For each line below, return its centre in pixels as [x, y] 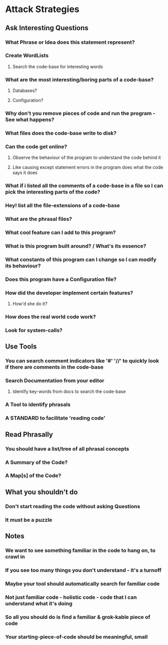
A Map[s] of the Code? [33, 475]
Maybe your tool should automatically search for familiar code [82, 584]
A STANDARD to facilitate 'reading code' [55, 418]
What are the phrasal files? [39, 219]
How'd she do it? [30, 303]
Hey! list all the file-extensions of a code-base [63, 206]
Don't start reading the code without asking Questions [73, 506]
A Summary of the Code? [36, 462]
